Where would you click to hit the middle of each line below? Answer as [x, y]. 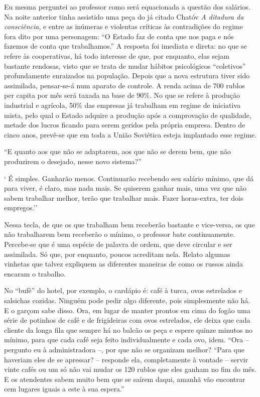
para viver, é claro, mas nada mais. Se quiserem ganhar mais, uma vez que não [125, 188]
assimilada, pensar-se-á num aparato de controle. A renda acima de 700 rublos [124, 85]
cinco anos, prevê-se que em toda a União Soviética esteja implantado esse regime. [131, 134]
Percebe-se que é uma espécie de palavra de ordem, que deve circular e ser [118, 244]
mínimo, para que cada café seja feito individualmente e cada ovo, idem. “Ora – [126, 340]
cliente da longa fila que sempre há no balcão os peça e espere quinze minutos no [128, 329]
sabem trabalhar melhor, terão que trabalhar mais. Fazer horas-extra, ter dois [124, 197]
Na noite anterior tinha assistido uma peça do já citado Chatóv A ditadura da [124, 16]
